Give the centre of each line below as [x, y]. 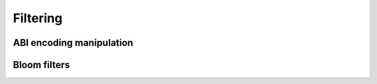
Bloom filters [42, 65]
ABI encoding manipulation [73, 43]
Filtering [38, 18]
